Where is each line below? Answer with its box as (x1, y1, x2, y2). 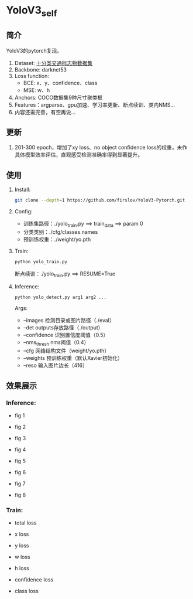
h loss (14, 565, 29, 572)
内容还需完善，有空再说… (14, 108, 76, 115)
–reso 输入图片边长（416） (23, 362, 88, 369)
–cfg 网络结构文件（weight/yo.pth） (23, 347, 110, 355)
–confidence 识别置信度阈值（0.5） (23, 332, 109, 339)
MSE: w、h (23, 86, 50, 94)
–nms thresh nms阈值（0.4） (23, 339, 89, 348)
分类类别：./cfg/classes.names (23, 228, 98, 235)
